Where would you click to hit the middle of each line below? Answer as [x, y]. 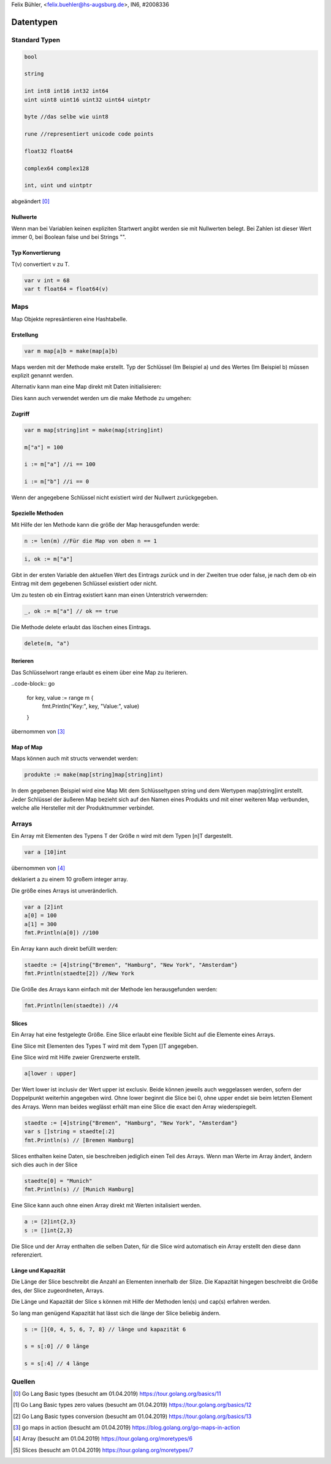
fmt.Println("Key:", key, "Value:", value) [91, 706]
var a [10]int [45, 852]
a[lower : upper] [50, 1074]
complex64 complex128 [57, 168]
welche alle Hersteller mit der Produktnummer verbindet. [83, 808]
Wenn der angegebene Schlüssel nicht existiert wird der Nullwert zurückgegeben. [115, 498]
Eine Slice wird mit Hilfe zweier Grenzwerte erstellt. [76, 1057]
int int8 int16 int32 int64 [66, 91]
